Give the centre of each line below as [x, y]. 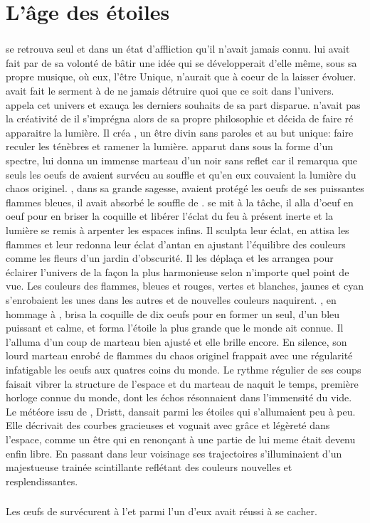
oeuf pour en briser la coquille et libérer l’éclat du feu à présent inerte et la [170, 216]
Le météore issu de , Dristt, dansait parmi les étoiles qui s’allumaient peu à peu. [181, 411]
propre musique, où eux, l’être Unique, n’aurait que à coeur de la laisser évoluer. [181, 76]
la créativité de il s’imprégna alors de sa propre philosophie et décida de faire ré [180, 118]
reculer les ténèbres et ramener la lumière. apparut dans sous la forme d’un [169, 146]
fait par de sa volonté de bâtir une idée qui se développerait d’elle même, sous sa [181, 62]
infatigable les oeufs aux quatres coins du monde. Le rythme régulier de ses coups [184, 369]
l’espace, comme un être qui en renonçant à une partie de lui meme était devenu [181, 439]
